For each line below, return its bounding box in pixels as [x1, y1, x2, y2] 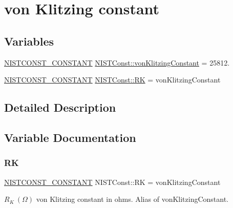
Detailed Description [4, 99, 116, 115]
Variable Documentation [4, 129, 136, 145]
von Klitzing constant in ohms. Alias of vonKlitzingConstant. [36, 194, 229, 204]
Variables [4, 33, 54, 49]
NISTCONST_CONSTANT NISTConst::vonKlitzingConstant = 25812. [4, 57, 230, 68]
